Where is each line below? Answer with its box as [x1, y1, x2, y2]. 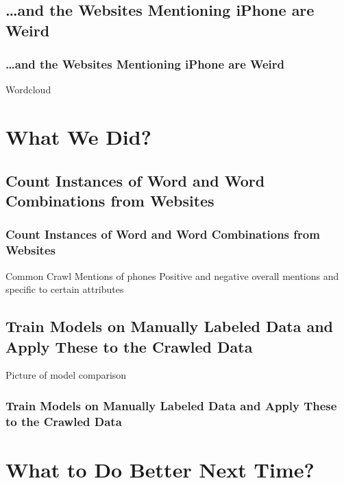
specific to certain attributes [5, 282, 124, 296]
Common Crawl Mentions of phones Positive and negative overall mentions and [5, 268, 339, 283]
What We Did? [5, 123, 151, 151]
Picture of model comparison [5, 368, 127, 382]
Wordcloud [5, 82, 51, 97]
